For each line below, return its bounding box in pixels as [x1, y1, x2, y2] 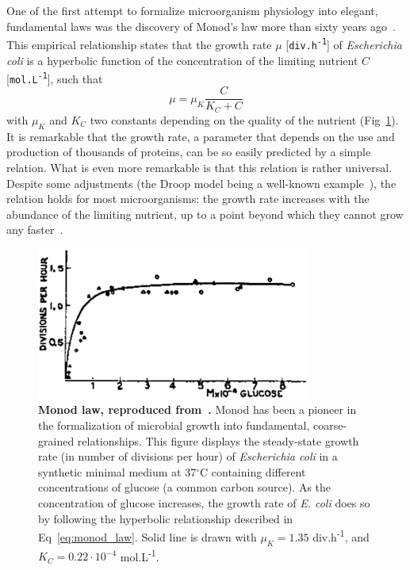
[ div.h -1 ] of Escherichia [285, 36, 402, 52]
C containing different [200, 463, 306, 480]
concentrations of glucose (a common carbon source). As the [38, 479, 331, 495]
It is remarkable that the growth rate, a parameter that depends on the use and [6, 128, 395, 144]
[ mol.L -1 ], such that [6, 70, 103, 86]
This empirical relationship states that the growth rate [6, 36, 272, 52]
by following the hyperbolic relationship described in [38, 510, 293, 526]
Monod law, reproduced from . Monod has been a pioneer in [38, 401, 357, 418]
